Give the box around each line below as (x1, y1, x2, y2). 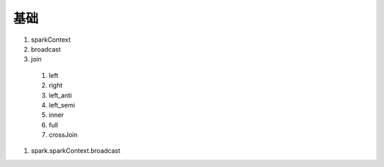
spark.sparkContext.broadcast (31, 146, 121, 155)
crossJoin (48, 131, 78, 139)
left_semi (48, 100, 75, 109)
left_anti (48, 91, 73, 99)
